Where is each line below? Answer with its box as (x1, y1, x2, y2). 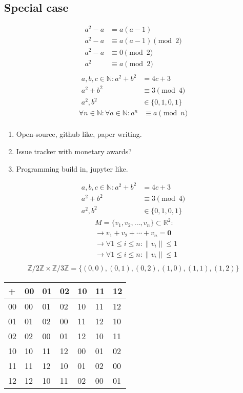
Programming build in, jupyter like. (16, 163, 128, 174)
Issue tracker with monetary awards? (16, 146, 132, 156)
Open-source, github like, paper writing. (16, 129, 142, 139)
